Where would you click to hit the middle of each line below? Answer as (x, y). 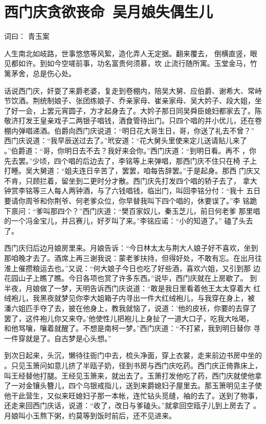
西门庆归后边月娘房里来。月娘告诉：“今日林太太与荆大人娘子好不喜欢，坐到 (131, 248)
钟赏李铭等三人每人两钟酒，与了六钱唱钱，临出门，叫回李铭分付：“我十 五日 (132, 191)
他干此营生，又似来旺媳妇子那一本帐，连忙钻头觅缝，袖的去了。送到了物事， (133, 395)
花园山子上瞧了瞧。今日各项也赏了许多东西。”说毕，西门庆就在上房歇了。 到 (131, 278)
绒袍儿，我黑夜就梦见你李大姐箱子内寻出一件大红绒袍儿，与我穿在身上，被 (129, 298)
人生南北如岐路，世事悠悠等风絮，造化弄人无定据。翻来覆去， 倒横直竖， (127, 53)
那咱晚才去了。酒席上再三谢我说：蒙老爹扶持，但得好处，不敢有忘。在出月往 (133, 258)
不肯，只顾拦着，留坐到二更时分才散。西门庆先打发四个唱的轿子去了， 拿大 (131, 180)
